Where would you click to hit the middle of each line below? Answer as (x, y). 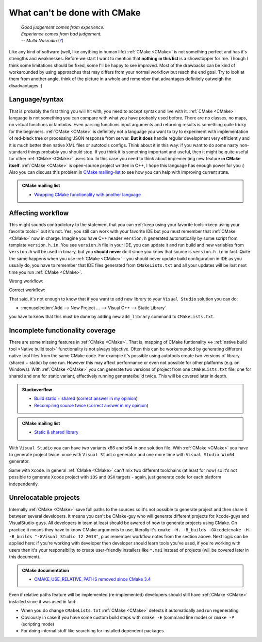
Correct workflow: (27, 290)
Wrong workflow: (26, 281)
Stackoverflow (37, 389)
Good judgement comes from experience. (63, 27)
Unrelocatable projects (44, 498)
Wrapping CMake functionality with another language (88, 195)
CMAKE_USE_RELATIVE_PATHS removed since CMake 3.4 (92, 579)
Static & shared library (56, 432)
